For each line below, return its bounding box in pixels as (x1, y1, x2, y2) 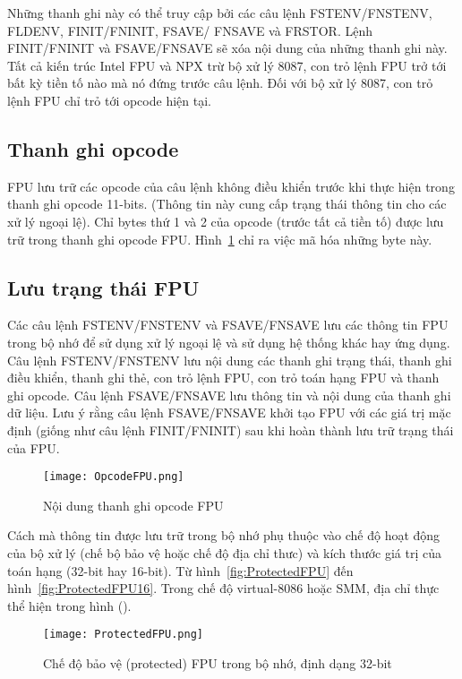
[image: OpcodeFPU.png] (43, 470, 184, 484)
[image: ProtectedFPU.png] (43, 628, 203, 641)
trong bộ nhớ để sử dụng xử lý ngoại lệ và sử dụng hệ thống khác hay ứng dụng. (7, 332, 450, 351)
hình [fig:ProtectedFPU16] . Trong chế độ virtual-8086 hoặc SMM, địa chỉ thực (7, 579, 440, 597)
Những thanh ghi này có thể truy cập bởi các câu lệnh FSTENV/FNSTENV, (7, 4, 432, 21)
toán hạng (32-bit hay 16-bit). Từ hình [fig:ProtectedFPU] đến (7, 561, 354, 580)
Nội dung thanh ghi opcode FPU (43, 495, 224, 514)
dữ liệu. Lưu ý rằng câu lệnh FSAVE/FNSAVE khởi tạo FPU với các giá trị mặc (7, 403, 451, 422)
